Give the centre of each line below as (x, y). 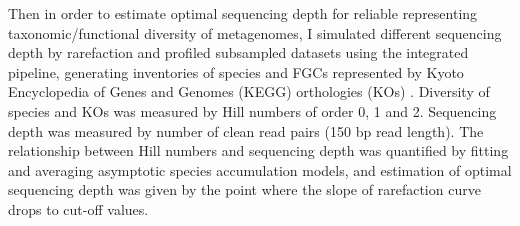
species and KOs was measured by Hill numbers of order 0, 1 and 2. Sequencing (252, 110)
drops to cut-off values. (78, 208)
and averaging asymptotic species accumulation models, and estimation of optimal (260, 169)
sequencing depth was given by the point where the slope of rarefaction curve (244, 189)
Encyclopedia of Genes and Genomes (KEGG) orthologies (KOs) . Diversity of (249, 91)
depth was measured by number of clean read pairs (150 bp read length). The (246, 130)
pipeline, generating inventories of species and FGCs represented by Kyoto (236, 71)
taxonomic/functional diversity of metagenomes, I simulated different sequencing (255, 32)
